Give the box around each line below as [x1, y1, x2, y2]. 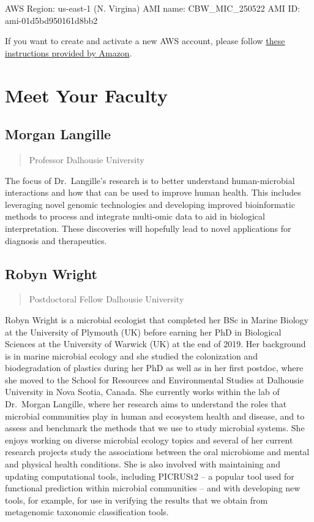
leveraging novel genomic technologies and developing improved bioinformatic [5, 198, 295, 210]
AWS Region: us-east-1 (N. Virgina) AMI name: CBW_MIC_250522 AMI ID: [5, 2, 301, 14]
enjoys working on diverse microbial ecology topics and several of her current [5, 433, 293, 446]
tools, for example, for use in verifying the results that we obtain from [5, 493, 268, 506]
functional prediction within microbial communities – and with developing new [5, 482, 301, 494]
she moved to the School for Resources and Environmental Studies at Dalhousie [5, 373, 304, 386]
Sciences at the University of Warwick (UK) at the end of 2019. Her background [5, 337, 306, 350]
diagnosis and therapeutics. [5, 234, 107, 247]
